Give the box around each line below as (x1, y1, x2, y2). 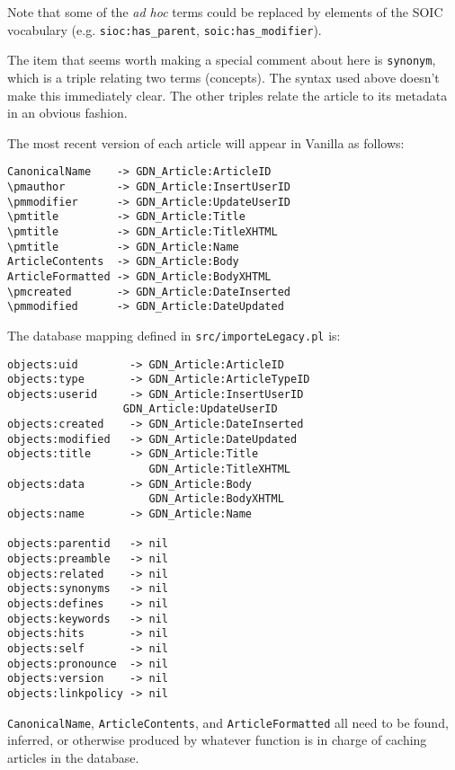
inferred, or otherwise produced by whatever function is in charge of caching (7, 730, 427, 749)
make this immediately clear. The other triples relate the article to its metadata (7, 85, 448, 104)
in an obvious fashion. (7, 103, 128, 122)
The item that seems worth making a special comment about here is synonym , (7, 50, 436, 69)
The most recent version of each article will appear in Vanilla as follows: (7, 133, 405, 152)
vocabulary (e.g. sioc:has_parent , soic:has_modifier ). (7, 20, 322, 39)
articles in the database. (7, 748, 139, 766)
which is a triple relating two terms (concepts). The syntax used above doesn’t (7, 67, 440, 86)
